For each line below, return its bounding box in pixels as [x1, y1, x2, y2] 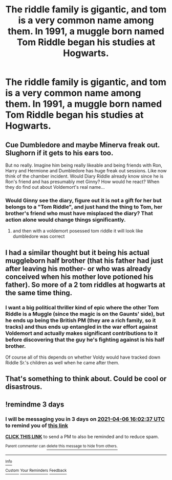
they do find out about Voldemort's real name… [5, 184, 105, 190]
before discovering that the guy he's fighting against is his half [5, 336, 165, 343]
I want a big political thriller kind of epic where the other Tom [5, 304, 159, 311]
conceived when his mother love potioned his [5, 272, 154, 281]
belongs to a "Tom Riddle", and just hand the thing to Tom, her [5, 203, 163, 210]
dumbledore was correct [12, 233, 65, 240]
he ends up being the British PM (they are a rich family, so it [5, 316, 156, 324]
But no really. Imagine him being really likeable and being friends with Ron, [5, 162, 163, 168]
